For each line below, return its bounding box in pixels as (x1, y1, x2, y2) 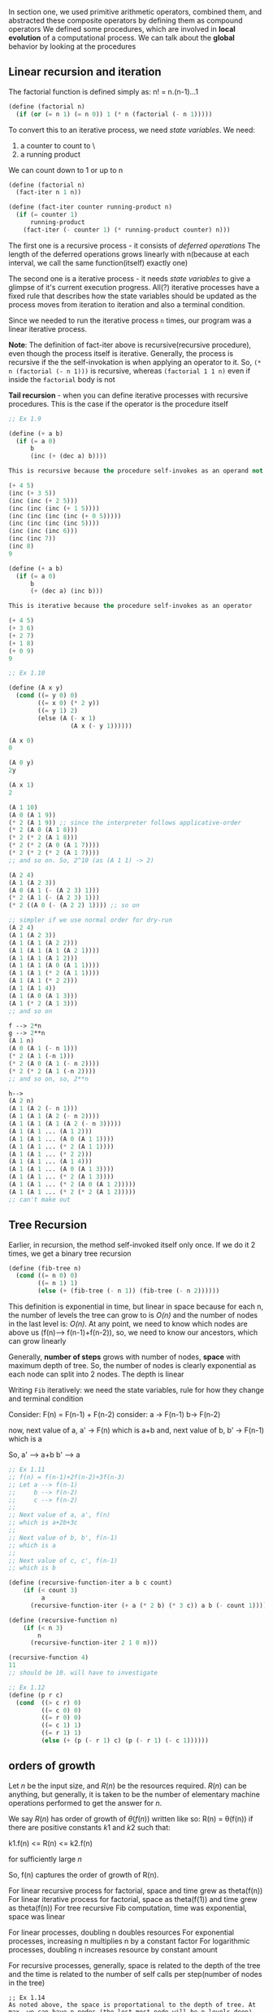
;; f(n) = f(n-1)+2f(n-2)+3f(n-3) (8, 1473, 126, 1481)
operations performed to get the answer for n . (8, 1798, 162, 1807)
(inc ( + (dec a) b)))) (29, 452, 107, 460)
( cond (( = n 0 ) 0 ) (15, 1271, 79, 1280)
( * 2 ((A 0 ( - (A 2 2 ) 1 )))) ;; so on (8, 901, 140, 909)
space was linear (8, 1911, 66, 1922)
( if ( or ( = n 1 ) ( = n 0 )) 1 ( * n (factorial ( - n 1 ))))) (15, 110, 213, 118)
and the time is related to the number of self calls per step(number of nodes (8, 1969, 262, 1979)
